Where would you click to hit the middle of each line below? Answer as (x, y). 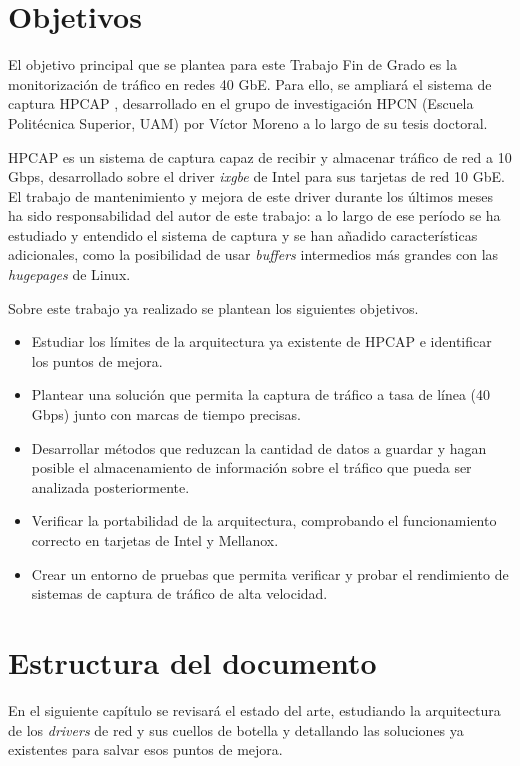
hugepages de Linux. (69, 274)
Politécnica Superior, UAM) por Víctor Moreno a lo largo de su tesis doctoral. (248, 122)
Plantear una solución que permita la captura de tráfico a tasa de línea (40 (261, 394)
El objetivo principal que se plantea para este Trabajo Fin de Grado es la (232, 64)
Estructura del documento (192, 661)
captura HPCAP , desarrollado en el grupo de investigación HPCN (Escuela (241, 103)
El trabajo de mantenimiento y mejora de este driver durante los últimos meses (250, 195)
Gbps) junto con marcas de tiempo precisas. (166, 414)
